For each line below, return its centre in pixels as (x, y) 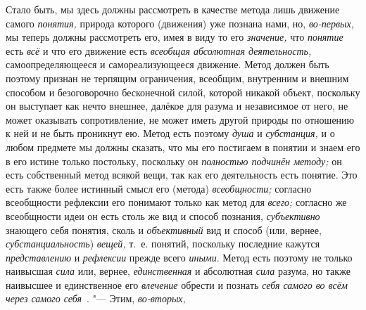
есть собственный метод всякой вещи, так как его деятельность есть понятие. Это (182, 175)
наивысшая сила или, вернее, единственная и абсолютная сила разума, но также (178, 271)
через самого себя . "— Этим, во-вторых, (96, 298)
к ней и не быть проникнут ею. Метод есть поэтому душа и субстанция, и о (170, 133)
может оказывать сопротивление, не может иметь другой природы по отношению (180, 119)
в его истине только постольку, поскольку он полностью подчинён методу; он (174, 161)
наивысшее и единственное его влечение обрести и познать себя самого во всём (177, 284)
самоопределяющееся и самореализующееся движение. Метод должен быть (168, 64)
